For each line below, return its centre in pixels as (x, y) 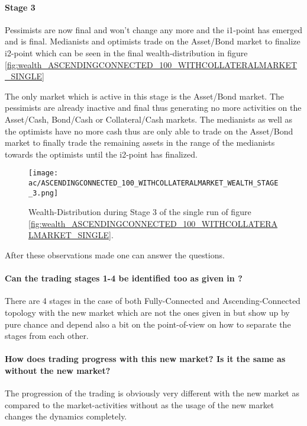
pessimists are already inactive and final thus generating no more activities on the (153, 108)
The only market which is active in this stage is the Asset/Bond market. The (144, 96)
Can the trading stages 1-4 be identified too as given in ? (124, 278)
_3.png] (43, 193)
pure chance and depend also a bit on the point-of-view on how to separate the (148, 324)
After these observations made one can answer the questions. (115, 255)
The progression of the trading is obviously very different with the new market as (152, 393)
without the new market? (58, 371)
